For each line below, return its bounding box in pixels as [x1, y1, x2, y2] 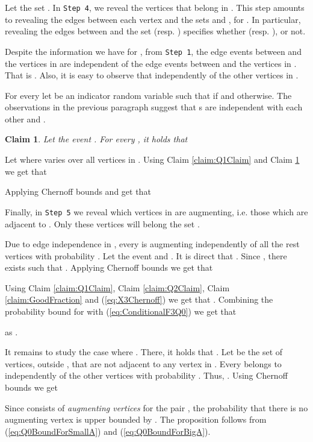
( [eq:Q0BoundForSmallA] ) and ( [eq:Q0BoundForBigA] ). [5, 425, 211, 437]
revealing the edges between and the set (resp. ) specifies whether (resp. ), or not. [5, 25, 306, 37]
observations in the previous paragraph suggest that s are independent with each [5, 101, 303, 113]
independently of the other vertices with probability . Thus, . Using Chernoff [5, 369, 288, 382]
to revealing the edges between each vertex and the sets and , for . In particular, [5, 13, 301, 25]
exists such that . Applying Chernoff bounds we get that [5, 261, 213, 274]
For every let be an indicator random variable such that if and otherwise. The [5, 89, 292, 101]
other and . [5, 112, 46, 125]
